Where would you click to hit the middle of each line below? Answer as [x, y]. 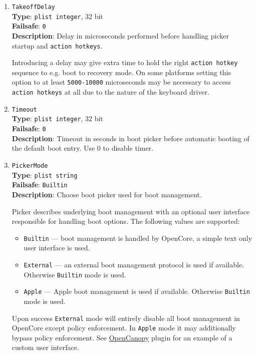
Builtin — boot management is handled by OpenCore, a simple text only [138, 238]
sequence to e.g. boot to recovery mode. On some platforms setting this [121, 72]
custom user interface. [45, 347]
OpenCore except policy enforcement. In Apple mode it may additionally [124, 328]
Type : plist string [45, 174]
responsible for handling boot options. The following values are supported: [126, 221]
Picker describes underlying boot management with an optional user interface [131, 211]
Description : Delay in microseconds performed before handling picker [120, 35]
